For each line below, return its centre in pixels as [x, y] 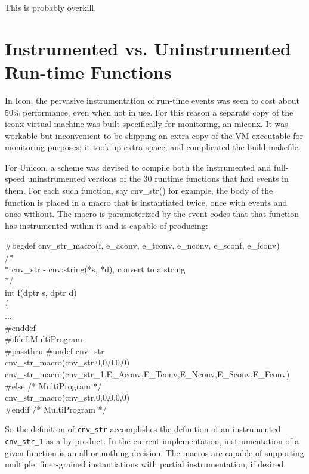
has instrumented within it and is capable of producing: [106, 225]
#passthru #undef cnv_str [55, 350]
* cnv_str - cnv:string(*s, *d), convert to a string [95, 269]
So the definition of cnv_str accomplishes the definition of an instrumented [143, 429]
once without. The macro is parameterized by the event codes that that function [152, 214]
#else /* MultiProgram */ [53, 385]
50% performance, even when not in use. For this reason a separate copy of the [149, 112]
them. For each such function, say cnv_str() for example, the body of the [139, 190]
